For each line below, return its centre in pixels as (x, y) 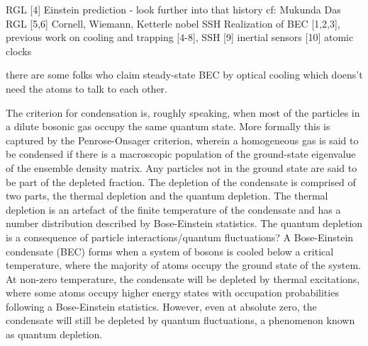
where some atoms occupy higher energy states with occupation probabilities (172, 293)
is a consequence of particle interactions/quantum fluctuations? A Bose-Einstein (180, 237)
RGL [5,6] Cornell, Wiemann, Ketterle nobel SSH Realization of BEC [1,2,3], (173, 23)
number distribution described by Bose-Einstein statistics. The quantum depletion (184, 223)
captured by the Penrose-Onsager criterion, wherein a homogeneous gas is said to (182, 140)
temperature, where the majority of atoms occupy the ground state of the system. (183, 265)
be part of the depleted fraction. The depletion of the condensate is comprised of (181, 181)
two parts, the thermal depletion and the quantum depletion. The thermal (167, 196)
